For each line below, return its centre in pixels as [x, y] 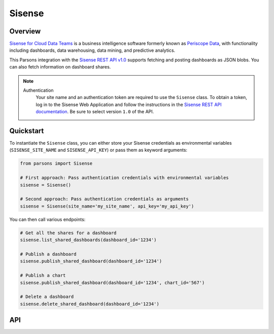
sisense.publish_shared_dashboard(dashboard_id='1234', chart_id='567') [112, 282]
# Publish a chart [43, 276]
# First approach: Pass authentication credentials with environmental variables [125, 178]
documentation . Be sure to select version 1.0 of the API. [95, 112]
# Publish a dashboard [48, 254]
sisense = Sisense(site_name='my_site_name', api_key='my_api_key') [107, 206]
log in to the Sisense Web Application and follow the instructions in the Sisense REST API [129, 105]
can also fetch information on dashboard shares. [60, 67]
